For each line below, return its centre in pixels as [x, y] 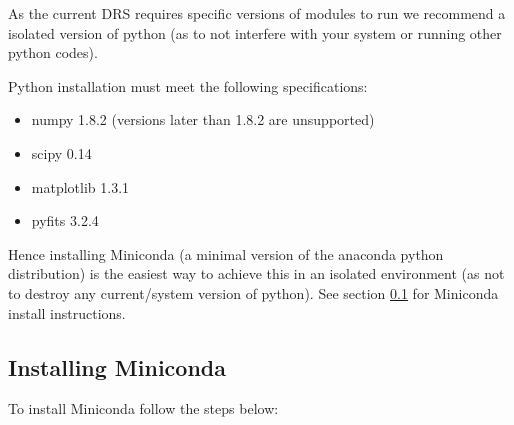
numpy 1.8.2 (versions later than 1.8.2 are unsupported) [203, 119]
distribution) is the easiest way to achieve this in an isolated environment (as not [256, 273]
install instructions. [67, 312]
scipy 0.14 [61, 152]
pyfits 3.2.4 [65, 220]
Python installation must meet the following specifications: [188, 85]
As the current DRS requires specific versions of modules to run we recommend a [257, 13]
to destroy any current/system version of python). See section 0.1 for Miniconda [253, 292]
